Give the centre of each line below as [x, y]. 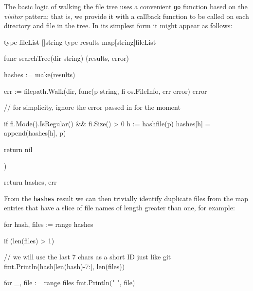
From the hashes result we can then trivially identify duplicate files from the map [126, 198]
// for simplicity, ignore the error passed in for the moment [92, 107]
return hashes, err [30, 182]
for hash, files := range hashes [49, 224]
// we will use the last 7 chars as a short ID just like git [88, 257]
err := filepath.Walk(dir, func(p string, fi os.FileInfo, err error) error [106, 91]
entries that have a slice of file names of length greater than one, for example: [119, 208]
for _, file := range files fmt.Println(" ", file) [70, 282]
